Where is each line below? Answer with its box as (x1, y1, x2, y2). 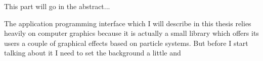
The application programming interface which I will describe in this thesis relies (4, 18, 251, 28)
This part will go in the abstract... (4, 1, 110, 11)
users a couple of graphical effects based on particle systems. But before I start (4, 37, 248, 48)
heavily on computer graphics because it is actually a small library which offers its (4, 28, 259, 38)
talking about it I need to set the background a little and (4, 47, 181, 58)
